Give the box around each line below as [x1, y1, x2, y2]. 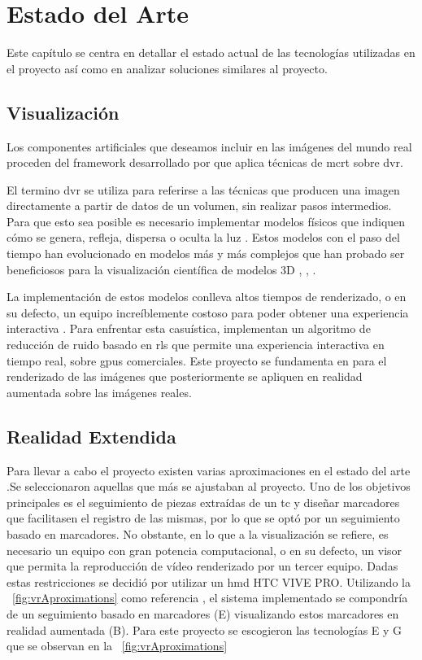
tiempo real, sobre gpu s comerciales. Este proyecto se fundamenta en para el [7, 352, 387, 369]
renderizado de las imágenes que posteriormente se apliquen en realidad [7, 368, 363, 385]
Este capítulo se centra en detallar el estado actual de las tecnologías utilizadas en [7, 44, 415, 61]
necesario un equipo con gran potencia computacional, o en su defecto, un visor [7, 541, 402, 558]
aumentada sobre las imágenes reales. [7, 383, 192, 400]
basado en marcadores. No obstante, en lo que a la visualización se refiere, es [7, 526, 389, 542]
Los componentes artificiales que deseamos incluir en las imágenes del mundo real [7, 138, 412, 155]
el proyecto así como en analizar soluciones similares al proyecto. [7, 59, 328, 76]
